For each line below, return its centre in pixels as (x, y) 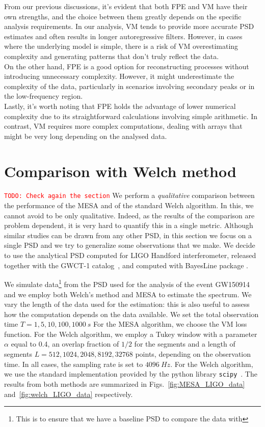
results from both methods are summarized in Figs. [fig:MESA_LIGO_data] (125, 383)
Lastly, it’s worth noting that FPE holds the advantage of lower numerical (120, 106)
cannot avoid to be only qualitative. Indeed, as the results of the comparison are (129, 215)
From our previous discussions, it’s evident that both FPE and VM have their (126, 6)
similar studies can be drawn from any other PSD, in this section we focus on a (128, 235)
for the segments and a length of (185, 344)
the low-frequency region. (44, 96)
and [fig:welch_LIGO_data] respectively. (69, 394)
